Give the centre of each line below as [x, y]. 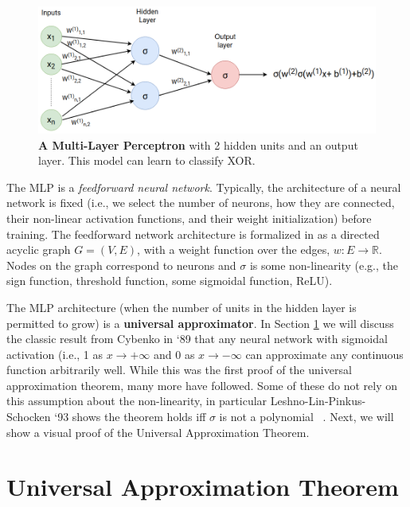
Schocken [29, 417]
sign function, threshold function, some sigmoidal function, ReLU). [170, 281]
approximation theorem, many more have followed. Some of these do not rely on [202, 385]
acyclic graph [39, 250]
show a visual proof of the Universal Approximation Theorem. [158, 432]
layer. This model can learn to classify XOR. [147, 160]
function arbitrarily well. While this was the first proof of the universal [179, 370]
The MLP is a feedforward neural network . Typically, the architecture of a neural [204, 187]
